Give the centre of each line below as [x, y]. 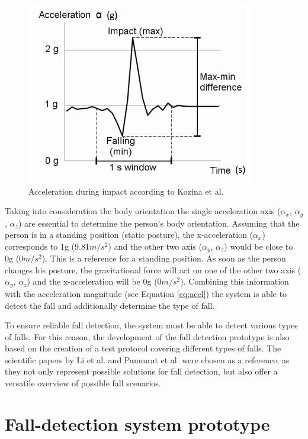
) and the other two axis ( [155, 246]
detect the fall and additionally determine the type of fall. [110, 305]
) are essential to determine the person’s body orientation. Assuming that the [159, 223]
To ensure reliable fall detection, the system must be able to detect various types [151, 325]
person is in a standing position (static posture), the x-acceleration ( [129, 235]
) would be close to [259, 246]
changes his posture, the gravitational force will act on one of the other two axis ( [153, 269]
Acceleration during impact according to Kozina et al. [126, 191]
